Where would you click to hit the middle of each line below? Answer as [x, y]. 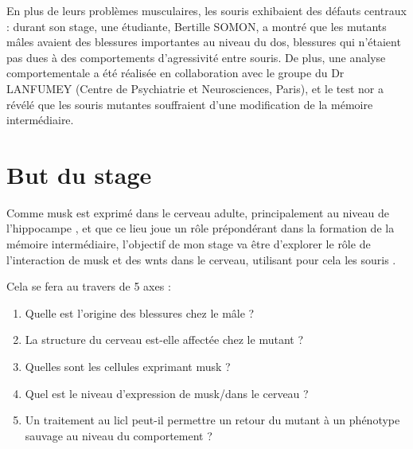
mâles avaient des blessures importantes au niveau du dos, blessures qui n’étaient [204, 42]
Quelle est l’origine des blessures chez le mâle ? [140, 312]
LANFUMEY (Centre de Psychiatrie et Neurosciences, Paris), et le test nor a [195, 88]
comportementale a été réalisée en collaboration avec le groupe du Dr [175, 73]
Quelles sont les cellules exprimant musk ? [128, 367]
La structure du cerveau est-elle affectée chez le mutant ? [164, 340]
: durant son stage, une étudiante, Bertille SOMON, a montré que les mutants [197, 26]
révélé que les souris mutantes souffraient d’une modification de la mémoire [190, 104]
